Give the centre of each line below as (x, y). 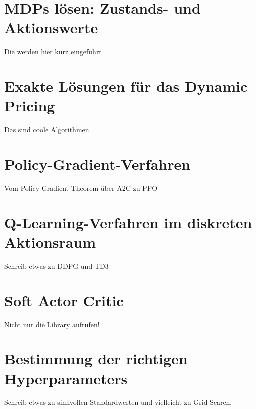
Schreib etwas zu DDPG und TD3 (56, 266)
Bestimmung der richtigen (96, 359)
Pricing (30, 105)
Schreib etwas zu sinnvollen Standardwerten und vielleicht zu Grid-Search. (118, 402)
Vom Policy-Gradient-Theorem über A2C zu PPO (81, 187)
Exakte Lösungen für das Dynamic (126, 86)
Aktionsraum (50, 242)
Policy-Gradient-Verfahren (97, 164)
